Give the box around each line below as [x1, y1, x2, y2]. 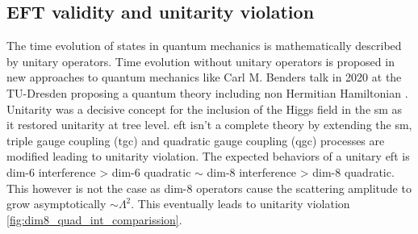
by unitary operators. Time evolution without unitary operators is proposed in [6, 52, 395, 69]
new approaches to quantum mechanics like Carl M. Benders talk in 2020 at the [6, 69, 402, 86]
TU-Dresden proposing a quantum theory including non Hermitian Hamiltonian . [6, 84, 408, 101]
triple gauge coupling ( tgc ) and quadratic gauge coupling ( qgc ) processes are [6, 132, 385, 148]
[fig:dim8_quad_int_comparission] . [6, 211, 182, 228]
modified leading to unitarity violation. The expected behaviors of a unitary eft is [6, 148, 410, 165]
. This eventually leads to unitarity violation [131, 195, 350, 212]
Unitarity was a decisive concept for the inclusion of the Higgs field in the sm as [6, 100, 403, 117]
